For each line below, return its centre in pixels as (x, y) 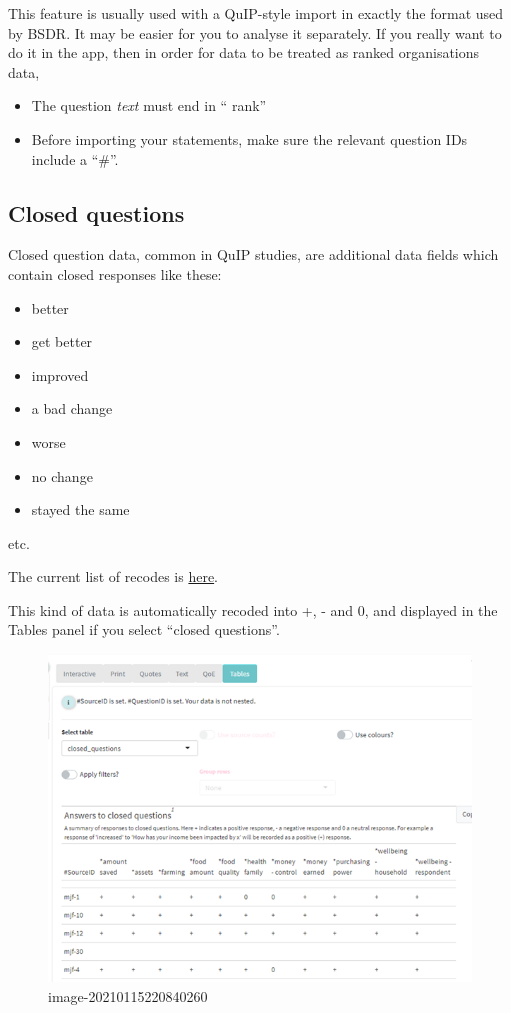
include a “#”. (75, 158)
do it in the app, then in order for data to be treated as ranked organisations (244, 52)
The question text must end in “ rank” (149, 105)
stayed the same (80, 509)
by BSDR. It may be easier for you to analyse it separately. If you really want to (255, 32)
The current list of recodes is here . (113, 576)
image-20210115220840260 (128, 995)
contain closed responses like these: (115, 273)
